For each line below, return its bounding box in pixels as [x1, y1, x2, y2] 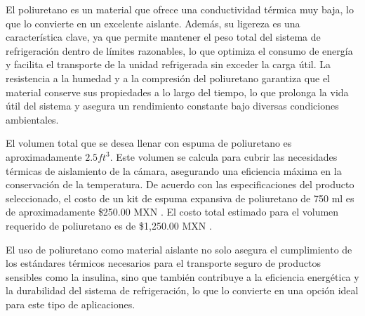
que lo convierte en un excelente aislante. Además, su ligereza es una [6, 15, 300, 30]
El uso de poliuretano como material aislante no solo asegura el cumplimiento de [6, 242, 352, 256]
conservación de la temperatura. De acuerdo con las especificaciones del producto [6, 177, 354, 192]
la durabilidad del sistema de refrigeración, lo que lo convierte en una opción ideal [6, 283, 359, 298]
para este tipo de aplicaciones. [6, 296, 135, 311]
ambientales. [6, 112, 59, 126]
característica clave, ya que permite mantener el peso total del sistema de [6, 29, 321, 44]
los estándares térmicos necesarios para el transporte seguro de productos [6, 256, 321, 270]
